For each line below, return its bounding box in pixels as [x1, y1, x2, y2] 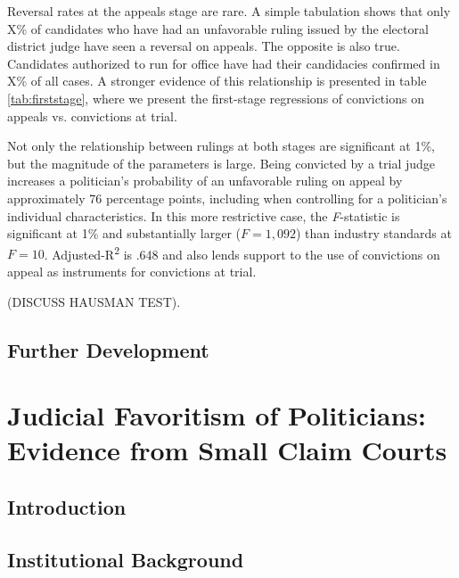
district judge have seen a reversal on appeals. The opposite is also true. [7, 37, 400, 55]
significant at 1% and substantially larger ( [7, 224, 242, 243]
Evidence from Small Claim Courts [7, 432, 447, 468]
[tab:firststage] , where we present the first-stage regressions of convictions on [7, 88, 424, 107]
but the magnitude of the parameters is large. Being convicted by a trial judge [7, 153, 436, 172]
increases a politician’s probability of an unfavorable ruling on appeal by [7, 171, 403, 190]
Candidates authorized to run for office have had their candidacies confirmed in [7, 54, 440, 72]
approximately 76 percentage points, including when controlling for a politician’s [7, 188, 447, 207]
